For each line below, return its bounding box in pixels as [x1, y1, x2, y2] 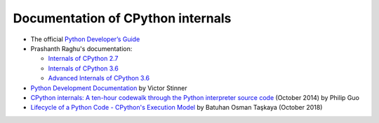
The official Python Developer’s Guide [30, 35, 140, 43]
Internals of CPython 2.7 [48, 55, 119, 63]
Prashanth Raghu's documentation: [30, 44, 133, 52]
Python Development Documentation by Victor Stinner [30, 84, 187, 92]
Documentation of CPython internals [13, 10, 232, 26]
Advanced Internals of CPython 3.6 [48, 74, 150, 82]
